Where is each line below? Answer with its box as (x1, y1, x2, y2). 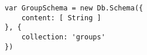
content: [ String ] (21, 13, 101, 22)
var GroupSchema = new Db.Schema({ (5, 4, 143, 12)
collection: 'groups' (21, 32, 105, 41)
